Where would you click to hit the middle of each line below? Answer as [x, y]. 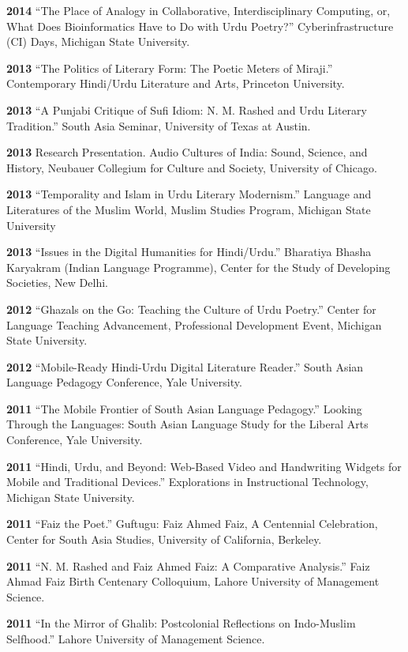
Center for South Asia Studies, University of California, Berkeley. [164, 539]
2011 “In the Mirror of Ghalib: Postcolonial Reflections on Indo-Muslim [181, 623]
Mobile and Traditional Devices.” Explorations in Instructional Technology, [187, 482]
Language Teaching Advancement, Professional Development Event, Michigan [194, 324]
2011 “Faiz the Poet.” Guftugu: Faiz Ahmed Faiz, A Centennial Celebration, [192, 524]
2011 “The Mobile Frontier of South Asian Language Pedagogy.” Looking [184, 408]
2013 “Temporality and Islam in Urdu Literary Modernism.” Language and [189, 194]
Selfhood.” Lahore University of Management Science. [136, 639]
